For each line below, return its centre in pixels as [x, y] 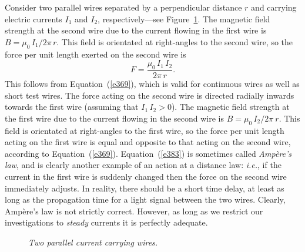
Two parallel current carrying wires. [93, 242]
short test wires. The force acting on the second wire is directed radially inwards [150, 95]
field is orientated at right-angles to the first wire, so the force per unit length [145, 130]
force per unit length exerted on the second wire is [95, 54]
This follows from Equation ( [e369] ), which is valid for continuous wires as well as [152, 83]
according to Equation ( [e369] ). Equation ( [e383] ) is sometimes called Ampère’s [148, 153]
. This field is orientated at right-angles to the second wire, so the [175, 41]
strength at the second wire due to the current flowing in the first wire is [136, 30]
